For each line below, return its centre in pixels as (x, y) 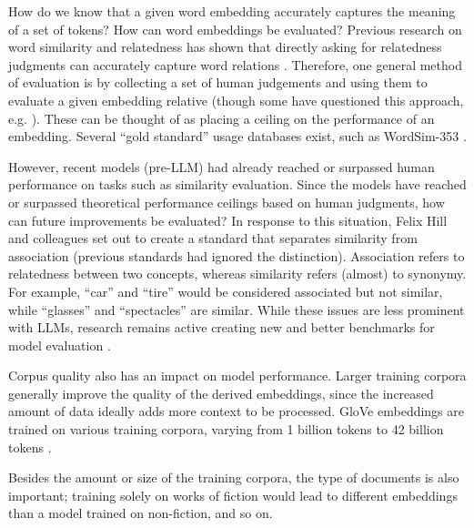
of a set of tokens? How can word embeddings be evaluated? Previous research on (235, 29)
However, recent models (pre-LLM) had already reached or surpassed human (222, 166)
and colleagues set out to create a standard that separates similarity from (213, 238)
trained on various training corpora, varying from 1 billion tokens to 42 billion (226, 429)
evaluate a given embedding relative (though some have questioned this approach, (236, 100)
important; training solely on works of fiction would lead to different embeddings (233, 495)
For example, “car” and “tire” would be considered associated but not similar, (226, 291)
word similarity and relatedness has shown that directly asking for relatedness (225, 47)
